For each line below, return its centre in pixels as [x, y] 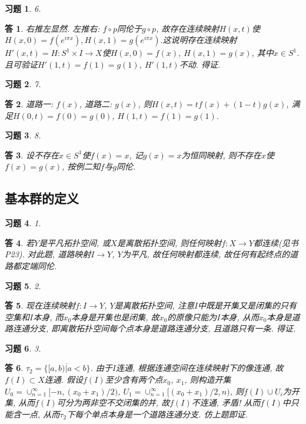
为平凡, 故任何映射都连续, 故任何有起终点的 [206, 254]
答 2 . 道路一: [29, 103]
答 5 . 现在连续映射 [40, 305]
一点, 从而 [40, 414]
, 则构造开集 [208, 380]
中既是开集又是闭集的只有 [247, 305]
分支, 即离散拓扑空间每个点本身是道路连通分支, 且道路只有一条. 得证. [162, 328]
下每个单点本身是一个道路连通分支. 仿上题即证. [157, 414]
